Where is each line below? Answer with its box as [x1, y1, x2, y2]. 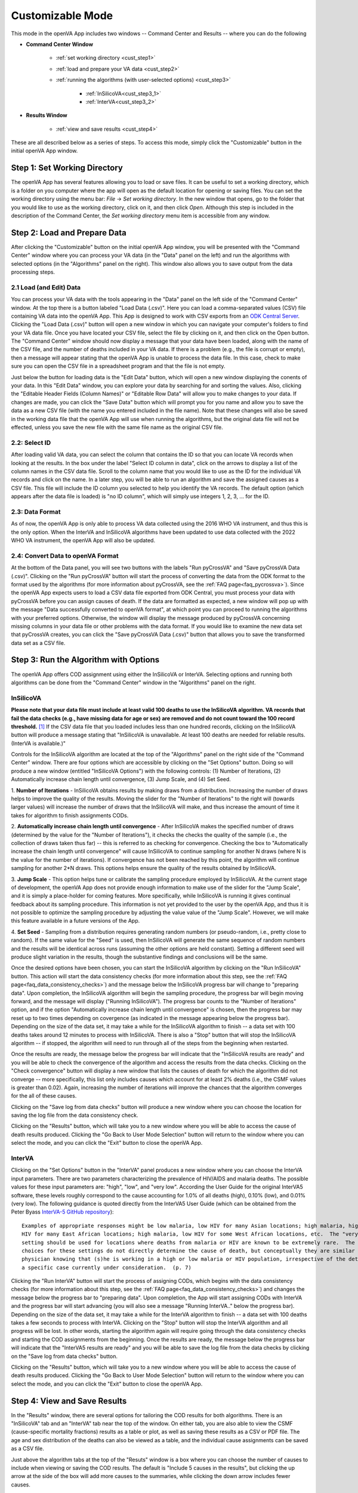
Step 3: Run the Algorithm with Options [11, 655, 160, 665]
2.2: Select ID [11, 438, 51, 447]
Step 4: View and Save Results [11, 1396, 127, 1406]
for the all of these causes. [11, 1092, 77, 1099]
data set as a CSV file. [11, 639, 66, 646]
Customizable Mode [11, 9, 113, 22]
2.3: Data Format [11, 508, 61, 516]
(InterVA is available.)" [11, 739, 66, 746]
